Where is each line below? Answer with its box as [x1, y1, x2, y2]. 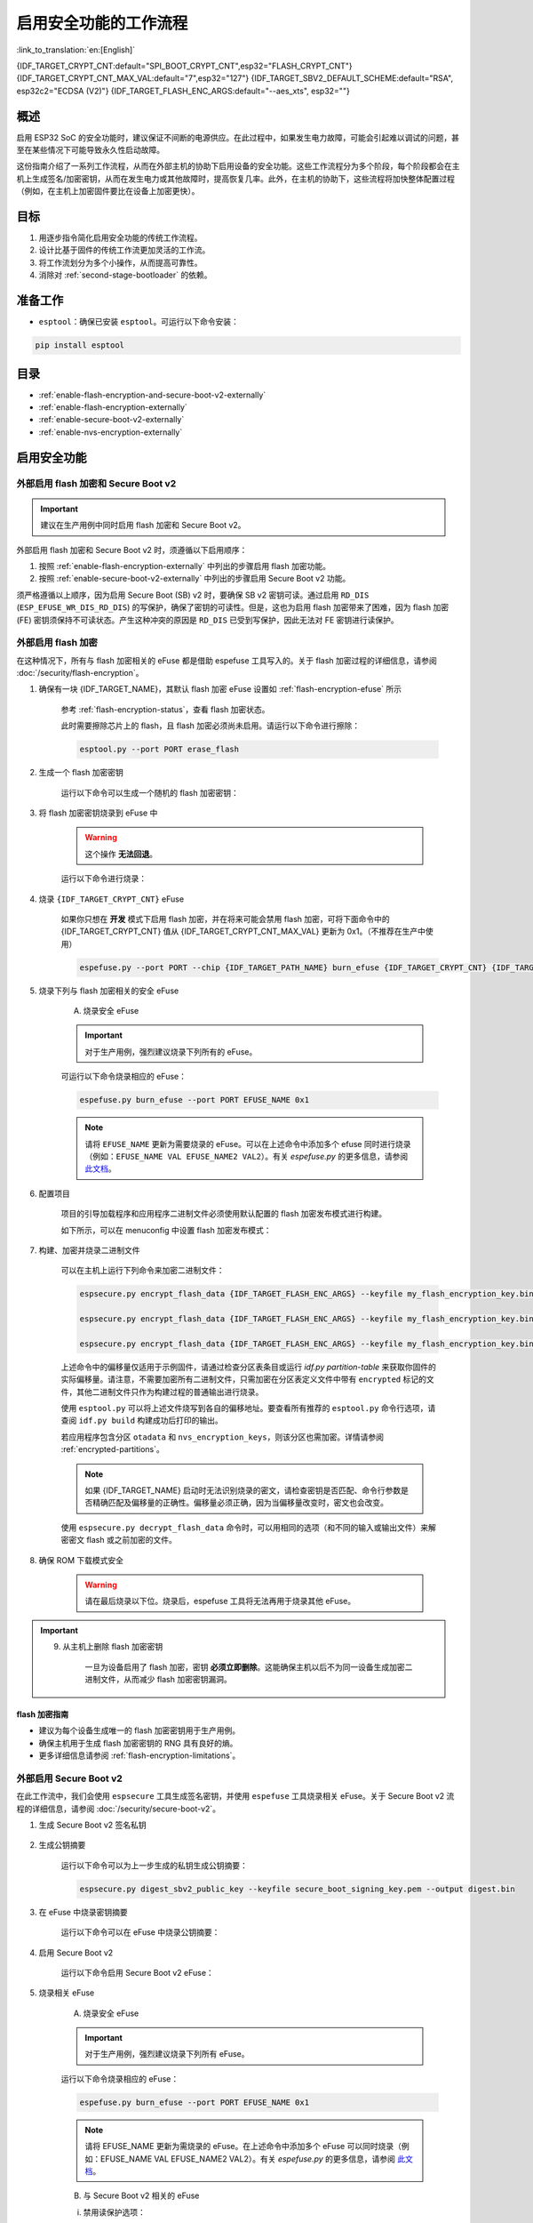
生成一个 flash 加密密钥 [38, 767, 123, 778]
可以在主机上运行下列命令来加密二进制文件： [60, 1265, 225, 1276]
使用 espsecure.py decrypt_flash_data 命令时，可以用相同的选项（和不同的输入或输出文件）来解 [60, 1521, 437, 1533]
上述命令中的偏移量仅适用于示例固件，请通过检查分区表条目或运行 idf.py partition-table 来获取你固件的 [60, 1361, 437, 1372]
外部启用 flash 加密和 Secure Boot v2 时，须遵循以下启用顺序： [16, 544, 248, 555]
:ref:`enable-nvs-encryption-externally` [38, 427, 183, 437]
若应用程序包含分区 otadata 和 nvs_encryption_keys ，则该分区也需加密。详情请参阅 [60, 1432, 384, 1442]
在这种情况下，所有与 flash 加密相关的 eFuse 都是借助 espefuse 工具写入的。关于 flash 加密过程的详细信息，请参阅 [16, 654, 437, 666]
